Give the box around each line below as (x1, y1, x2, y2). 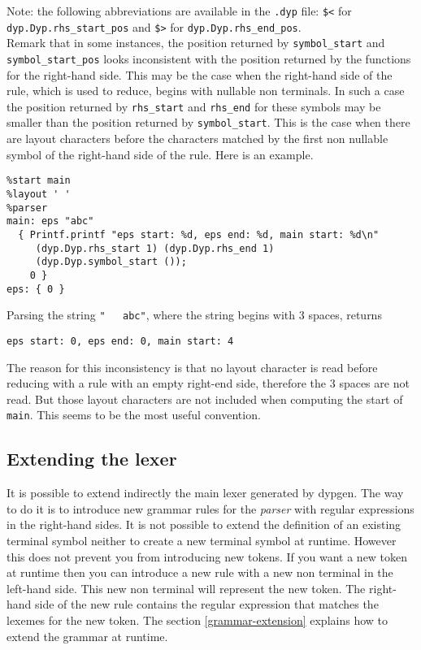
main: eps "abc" (7, 215, 94, 227)
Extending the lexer (7, 446, 177, 471)
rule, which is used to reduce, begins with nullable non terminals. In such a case (7, 82, 405, 99)
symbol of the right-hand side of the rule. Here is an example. (7, 145, 314, 162)
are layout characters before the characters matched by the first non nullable (7, 130, 388, 147)
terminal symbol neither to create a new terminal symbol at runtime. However (7, 531, 397, 548)
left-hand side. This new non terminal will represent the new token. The (7, 579, 366, 596)
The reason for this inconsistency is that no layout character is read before (7, 358, 378, 375)
